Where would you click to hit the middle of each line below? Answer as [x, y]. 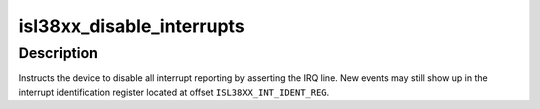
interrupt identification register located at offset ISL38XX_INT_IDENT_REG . [174, 92]
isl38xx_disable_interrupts [131, 26]
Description [58, 53]
